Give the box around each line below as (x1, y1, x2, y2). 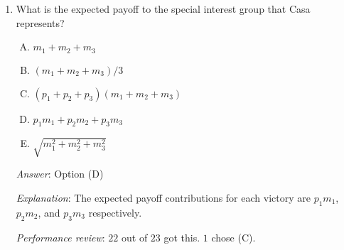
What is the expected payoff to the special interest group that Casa (16, 1, 311, 16)
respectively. (88, 205, 142, 219)
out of (121, 229, 148, 244)
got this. (163, 229, 200, 244)
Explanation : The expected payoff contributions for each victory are (16, 190, 311, 205)
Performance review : (16, 229, 105, 244)
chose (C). (211, 229, 256, 244)
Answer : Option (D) (16, 166, 104, 181)
